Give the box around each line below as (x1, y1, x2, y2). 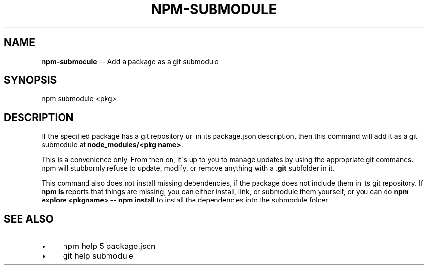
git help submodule (63, 251, 133, 261)
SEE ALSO (4, 212, 54, 225)
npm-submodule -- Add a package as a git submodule (42, 57, 219, 66)
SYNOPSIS (4, 74, 57, 87)
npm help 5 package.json (63, 241, 156, 251)
